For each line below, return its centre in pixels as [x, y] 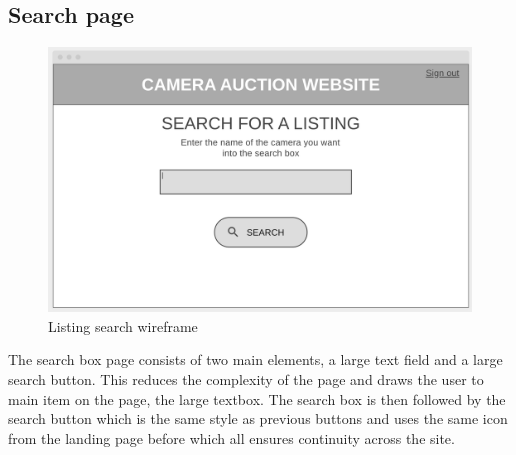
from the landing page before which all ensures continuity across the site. [231, 437]
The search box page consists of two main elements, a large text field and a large [255, 359]
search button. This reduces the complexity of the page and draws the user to [246, 378]
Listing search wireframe [123, 325]
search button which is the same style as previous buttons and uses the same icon [258, 418]
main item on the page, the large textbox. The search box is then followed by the [257, 398]
